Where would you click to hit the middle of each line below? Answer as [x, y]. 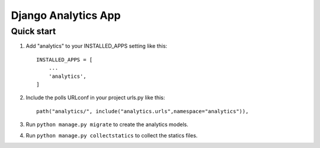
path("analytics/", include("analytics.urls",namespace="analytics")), [143, 111]
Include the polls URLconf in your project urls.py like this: [95, 98]
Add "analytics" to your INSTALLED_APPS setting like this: [97, 46]
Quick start [33, 31]
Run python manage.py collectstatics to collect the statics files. [112, 135]
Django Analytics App [66, 15]
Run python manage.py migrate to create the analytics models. [107, 124]
